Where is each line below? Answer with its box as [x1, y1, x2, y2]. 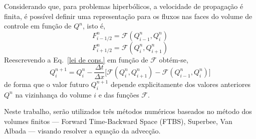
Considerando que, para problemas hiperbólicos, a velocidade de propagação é [4, 1, 243, 11]
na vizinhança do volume [15, 89, 92, 99]
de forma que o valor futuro [4, 78, 89, 89]
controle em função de [4, 20, 72, 31]
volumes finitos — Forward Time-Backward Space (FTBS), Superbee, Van [4, 115, 232, 126]
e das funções [98, 89, 139, 99]
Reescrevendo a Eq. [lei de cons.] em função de [4, 54, 148, 64]
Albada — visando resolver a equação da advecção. [4, 125, 161, 136]
